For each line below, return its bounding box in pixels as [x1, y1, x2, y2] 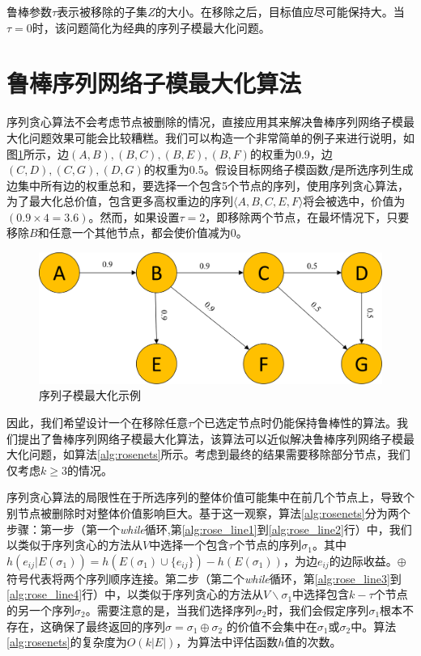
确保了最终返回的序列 [51, 617, 165, 634]
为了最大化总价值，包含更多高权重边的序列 [6, 193, 233, 209]
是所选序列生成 [334, 161, 414, 178]
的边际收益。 [329, 552, 398, 569]
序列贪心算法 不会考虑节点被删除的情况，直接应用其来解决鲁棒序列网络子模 [6, 113, 403, 130]
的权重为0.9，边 [249, 145, 333, 162]
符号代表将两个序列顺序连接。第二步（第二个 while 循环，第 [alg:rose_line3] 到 [6, 569, 402, 586]
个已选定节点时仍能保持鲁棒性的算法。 [193, 413, 398, 430]
